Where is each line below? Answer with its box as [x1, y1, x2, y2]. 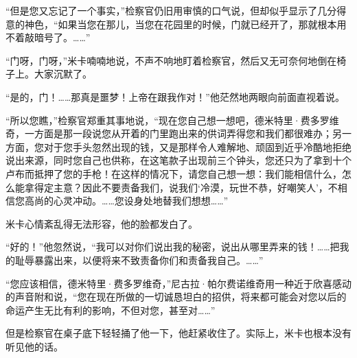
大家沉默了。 [34, 67, 92, 81]
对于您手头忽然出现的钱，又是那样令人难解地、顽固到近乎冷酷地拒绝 [43, 139, 352, 154]
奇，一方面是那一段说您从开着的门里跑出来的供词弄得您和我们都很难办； [5, 126, 332, 141]
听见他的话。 [5, 339, 63, 353]
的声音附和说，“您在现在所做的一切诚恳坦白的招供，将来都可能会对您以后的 [5, 289, 347, 304]
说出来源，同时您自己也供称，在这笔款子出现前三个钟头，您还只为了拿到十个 [5, 153, 352, 167]
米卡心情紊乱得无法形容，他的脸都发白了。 [5, 216, 198, 230]
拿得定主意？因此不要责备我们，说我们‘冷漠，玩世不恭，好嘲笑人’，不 [24, 180, 338, 194]
